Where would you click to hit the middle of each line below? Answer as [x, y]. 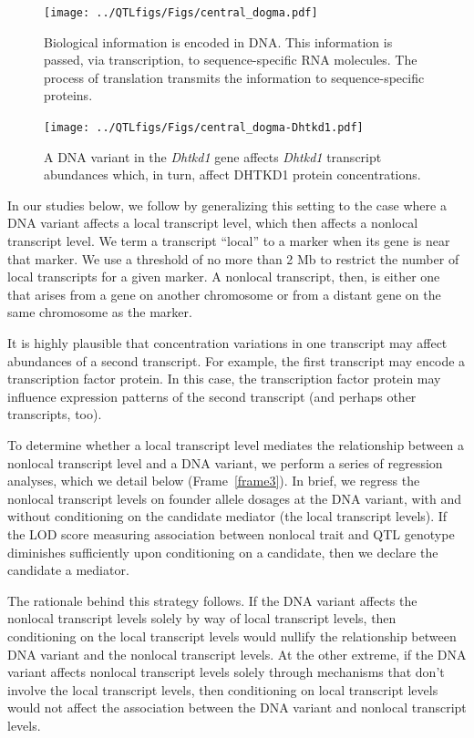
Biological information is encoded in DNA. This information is [218, 41]
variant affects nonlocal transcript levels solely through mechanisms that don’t [226, 672]
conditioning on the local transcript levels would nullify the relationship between [232, 635]
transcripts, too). [55, 414]
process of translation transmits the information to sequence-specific [234, 77]
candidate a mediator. [68, 570]
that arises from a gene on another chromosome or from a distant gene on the [224, 294]
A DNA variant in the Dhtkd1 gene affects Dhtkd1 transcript [213, 156]
